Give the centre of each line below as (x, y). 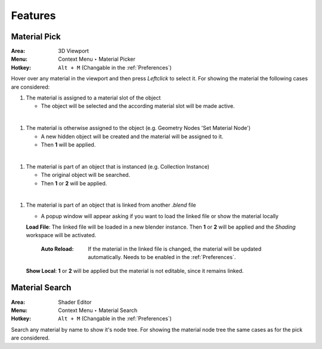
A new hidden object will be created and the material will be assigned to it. (132, 136)
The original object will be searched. (86, 175)
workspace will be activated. (61, 235)
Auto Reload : (57, 249)
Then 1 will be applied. (68, 144)
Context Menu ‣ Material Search (98, 310)
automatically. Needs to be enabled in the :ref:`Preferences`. (162, 257)
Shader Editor (75, 302)
